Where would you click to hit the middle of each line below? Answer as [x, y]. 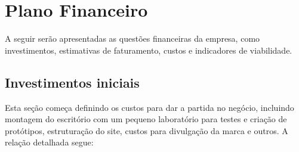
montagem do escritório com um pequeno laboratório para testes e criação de [146, 119]
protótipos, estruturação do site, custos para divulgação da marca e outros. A [147, 130]
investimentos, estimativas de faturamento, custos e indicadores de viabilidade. [149, 50]
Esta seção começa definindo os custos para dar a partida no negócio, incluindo [149, 107]
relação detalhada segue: [49, 142]
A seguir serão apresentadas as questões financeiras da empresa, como [132, 38]
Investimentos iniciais [72, 82]
